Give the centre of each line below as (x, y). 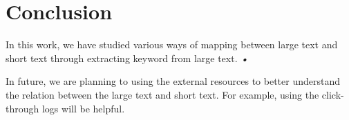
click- (333, 94)
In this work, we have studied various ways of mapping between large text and (172, 44)
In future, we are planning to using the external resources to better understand (173, 81)
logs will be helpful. (83, 108)
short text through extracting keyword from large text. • (127, 58)
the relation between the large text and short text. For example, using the (162, 94)
